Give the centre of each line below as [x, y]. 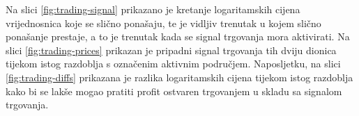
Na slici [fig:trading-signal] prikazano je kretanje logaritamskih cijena [153, 9]
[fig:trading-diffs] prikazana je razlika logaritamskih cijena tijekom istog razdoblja [179, 77]
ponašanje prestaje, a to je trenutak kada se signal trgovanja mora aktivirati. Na [178, 36]
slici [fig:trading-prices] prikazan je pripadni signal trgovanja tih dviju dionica [171, 50]
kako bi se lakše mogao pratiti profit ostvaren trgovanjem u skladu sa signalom [174, 91]
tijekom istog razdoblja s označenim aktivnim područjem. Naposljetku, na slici [173, 64]
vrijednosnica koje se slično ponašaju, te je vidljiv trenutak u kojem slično [163, 23]
